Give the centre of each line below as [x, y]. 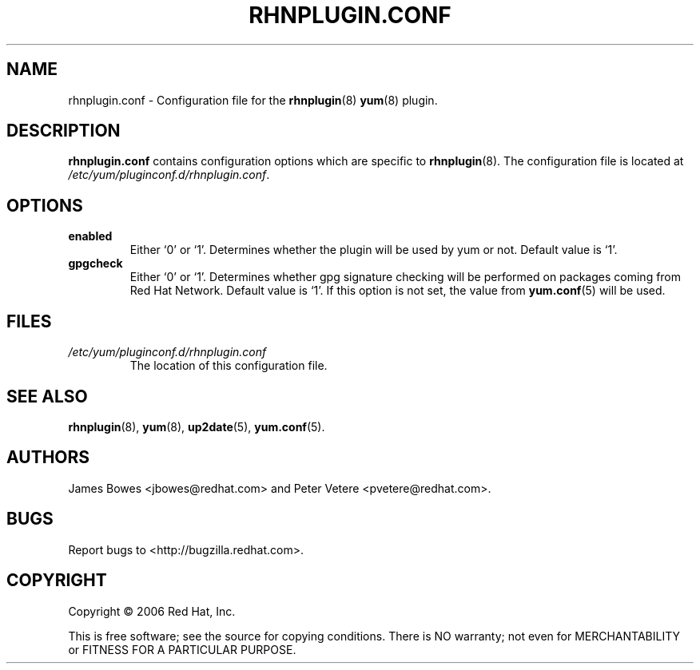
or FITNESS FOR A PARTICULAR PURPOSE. [182, 649]
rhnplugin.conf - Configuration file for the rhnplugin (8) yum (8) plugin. [253, 100]
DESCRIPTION [64, 131]
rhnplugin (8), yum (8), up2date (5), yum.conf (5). [197, 426]
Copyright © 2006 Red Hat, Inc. [152, 611]
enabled [90, 236]
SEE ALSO [47, 396]
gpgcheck [95, 264]
